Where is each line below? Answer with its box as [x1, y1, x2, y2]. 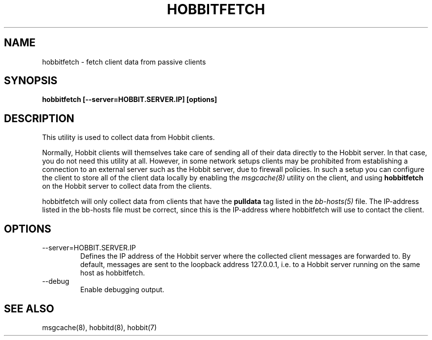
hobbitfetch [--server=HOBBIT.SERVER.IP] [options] [42, 95, 217, 104]
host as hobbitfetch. [80, 269, 145, 277]
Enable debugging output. [80, 285, 165, 294]
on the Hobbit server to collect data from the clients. [42, 182, 212, 191]
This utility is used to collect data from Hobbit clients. [42, 133, 215, 142]
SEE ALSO [4, 302, 54, 315]
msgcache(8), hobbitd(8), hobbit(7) [42, 323, 157, 332]
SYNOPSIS [4, 74, 58, 87]
